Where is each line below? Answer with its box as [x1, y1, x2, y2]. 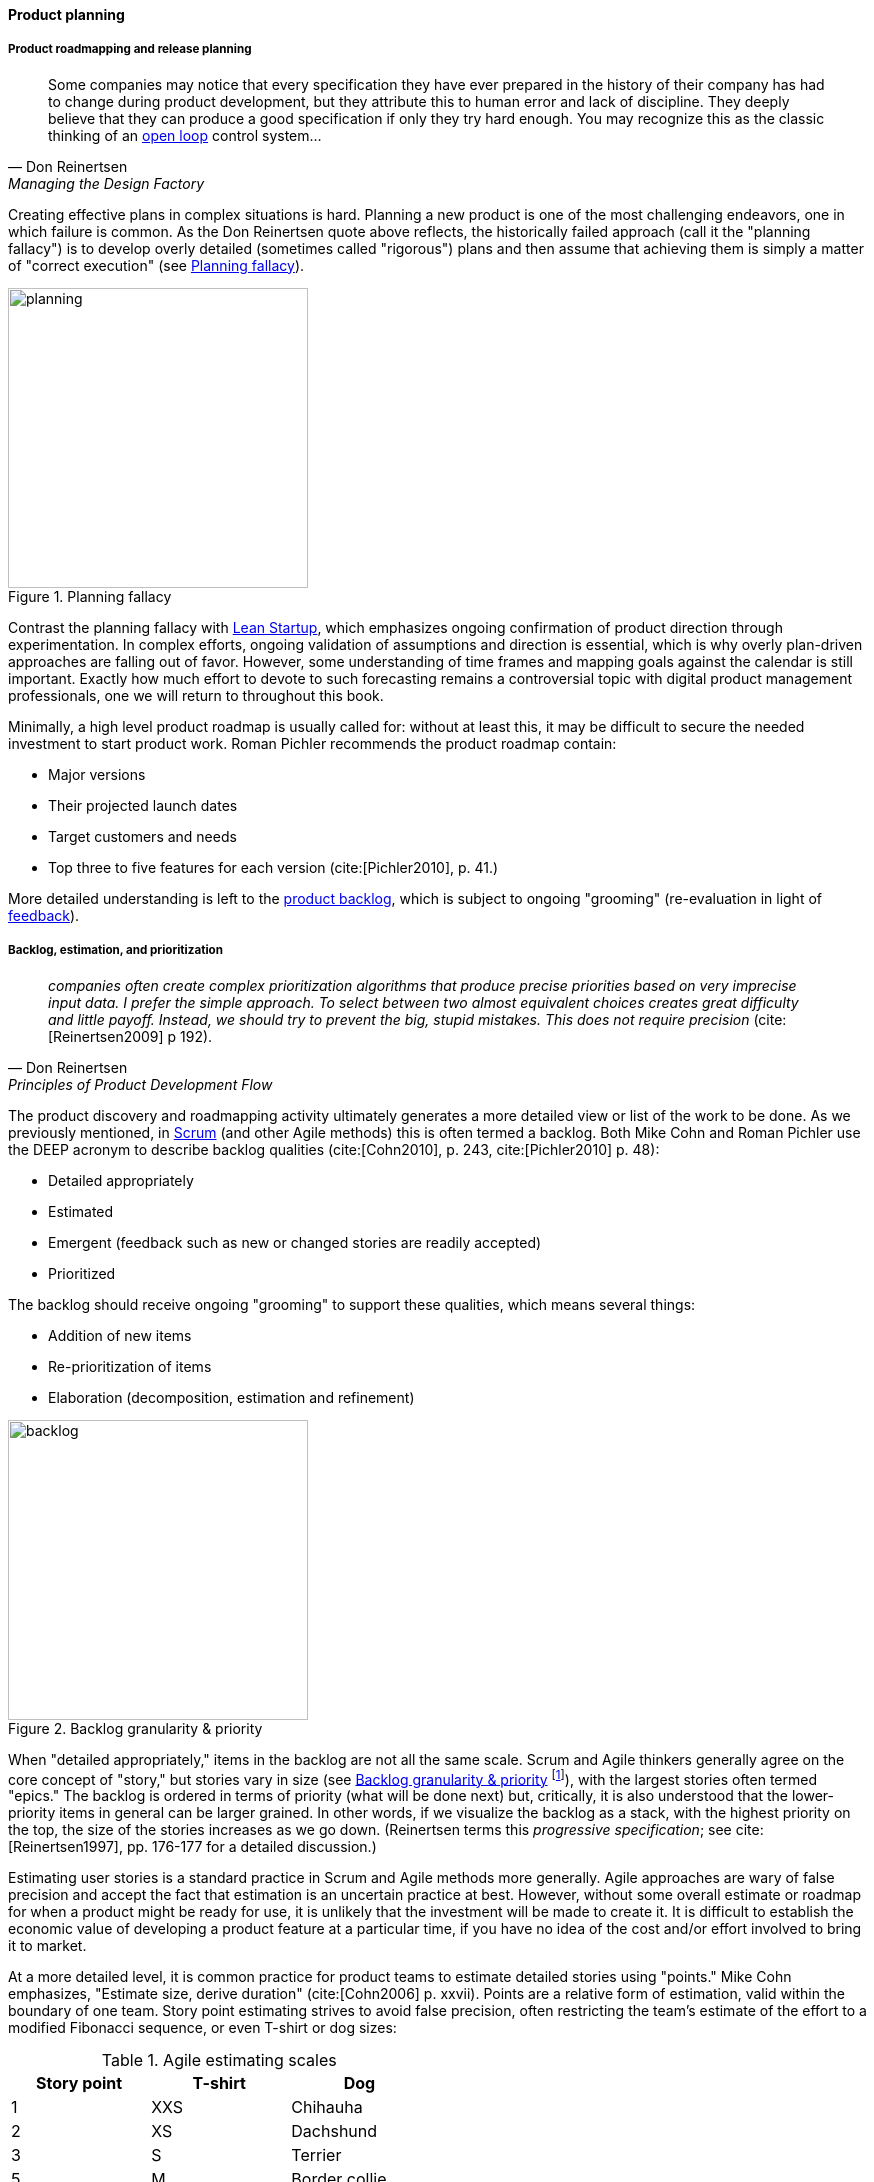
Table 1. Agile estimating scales [101, 2050, 337, 2071]
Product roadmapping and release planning [8, 42, 252, 57]
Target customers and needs [48, 827, 237, 845]
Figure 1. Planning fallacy [8, 587, 172, 605]
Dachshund [291, 2121, 378, 2142]
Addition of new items [48, 1326, 192, 1344]
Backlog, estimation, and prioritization [8, 943, 223, 958]
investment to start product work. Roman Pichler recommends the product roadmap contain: [8, 734, 617, 752]
